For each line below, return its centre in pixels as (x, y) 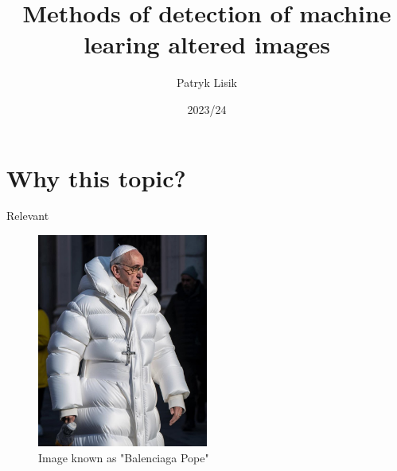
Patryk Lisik (207, 82)
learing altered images (207, 44)
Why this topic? (96, 177)
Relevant (28, 216)
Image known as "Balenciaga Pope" (124, 457)
